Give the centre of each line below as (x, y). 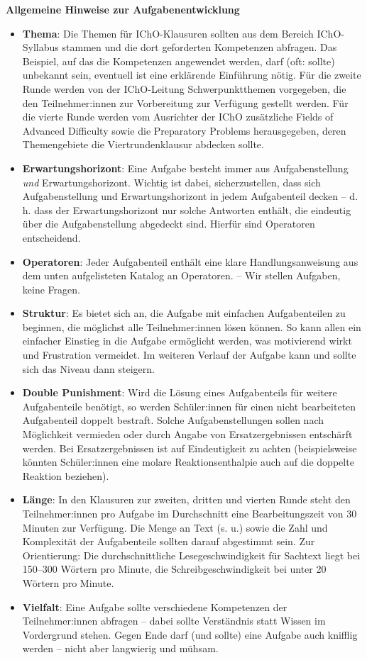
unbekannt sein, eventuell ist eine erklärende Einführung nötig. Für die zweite (192, 75)
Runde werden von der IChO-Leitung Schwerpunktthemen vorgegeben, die (184, 88)
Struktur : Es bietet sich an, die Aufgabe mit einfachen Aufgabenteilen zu (184, 313)
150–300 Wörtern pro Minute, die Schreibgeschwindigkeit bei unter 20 (174, 569)
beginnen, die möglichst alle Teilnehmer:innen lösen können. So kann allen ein (192, 326)
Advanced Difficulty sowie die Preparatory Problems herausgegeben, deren (184, 130)
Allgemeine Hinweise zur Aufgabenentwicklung (123, 9)
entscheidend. (51, 237)
